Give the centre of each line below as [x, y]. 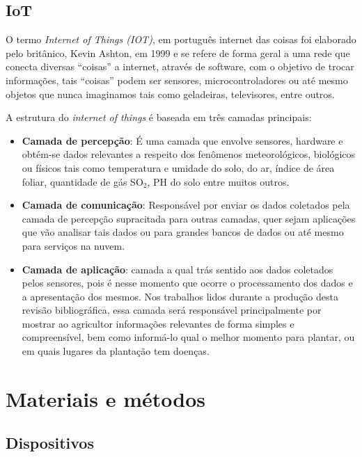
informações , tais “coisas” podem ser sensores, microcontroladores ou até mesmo [177, 80]
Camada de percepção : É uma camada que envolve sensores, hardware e [182, 140]
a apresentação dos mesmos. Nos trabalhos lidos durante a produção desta [180, 296]
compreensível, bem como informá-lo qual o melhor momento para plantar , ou [188, 337]
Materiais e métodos [106, 398]
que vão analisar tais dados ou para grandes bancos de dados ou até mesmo [183, 232]
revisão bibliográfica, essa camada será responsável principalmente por [172, 310]
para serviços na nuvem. [73, 245]
